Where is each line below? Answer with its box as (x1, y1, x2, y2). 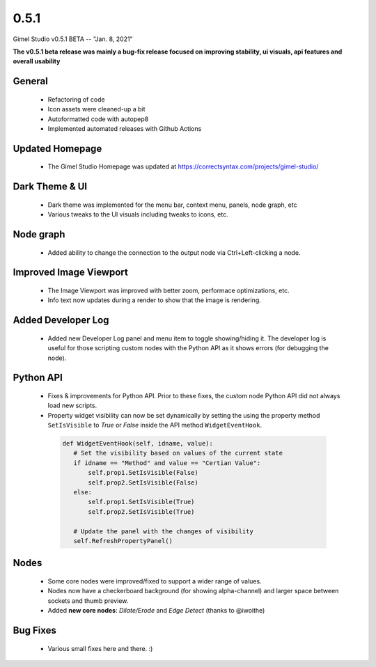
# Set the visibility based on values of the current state (73, 449, 283, 457)
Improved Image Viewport (13, 267, 128, 278)
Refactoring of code (47, 95, 105, 104)
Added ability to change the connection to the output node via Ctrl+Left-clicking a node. (47, 248, 301, 257)
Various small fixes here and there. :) (47, 644, 153, 652)
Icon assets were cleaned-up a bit (47, 105, 146, 113)
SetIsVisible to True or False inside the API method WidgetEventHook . (47, 421, 263, 430)
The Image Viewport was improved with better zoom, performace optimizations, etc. (47, 286, 290, 295)
